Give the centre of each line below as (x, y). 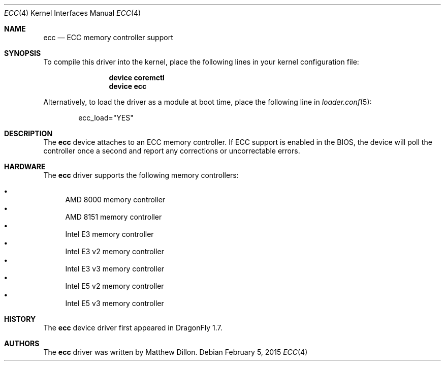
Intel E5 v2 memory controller (115, 286)
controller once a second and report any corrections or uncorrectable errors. (172, 151)
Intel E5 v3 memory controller (115, 303)
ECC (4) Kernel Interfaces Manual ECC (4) (73, 13)
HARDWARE (25, 166)
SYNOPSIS (23, 53)
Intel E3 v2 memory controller (115, 251)
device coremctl (137, 78)
